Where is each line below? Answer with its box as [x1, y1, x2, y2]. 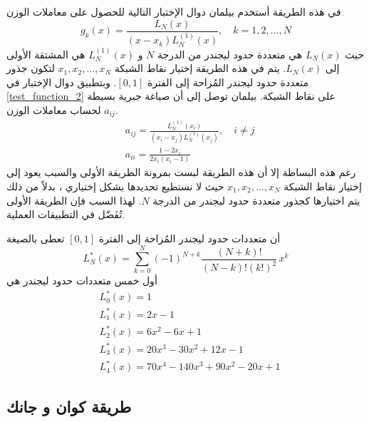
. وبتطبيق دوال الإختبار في [6, 74, 117, 89]
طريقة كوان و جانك [6, 395, 132, 417]
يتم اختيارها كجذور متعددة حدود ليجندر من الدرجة [152, 192, 360, 207]
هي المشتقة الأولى [6, 46, 85, 61]
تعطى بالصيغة [6, 230, 65, 245]
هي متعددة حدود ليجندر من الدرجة [157, 46, 303, 61]
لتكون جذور [6, 61, 55, 76]
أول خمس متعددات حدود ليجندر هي [6, 273, 157, 288]
